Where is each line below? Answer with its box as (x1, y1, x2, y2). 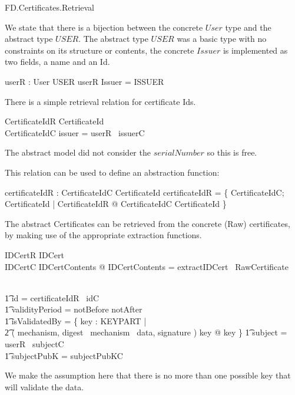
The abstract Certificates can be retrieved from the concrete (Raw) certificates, (5, 217, 290, 229)
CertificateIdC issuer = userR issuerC (5, 126, 145, 139)
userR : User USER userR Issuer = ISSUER (5, 75, 164, 87)
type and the (225, 21, 271, 33)
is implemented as (223, 44, 288, 56)
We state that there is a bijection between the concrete (5, 21, 203, 33)
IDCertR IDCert (5, 248, 64, 261)
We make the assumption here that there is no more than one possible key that (5, 369, 291, 381)
